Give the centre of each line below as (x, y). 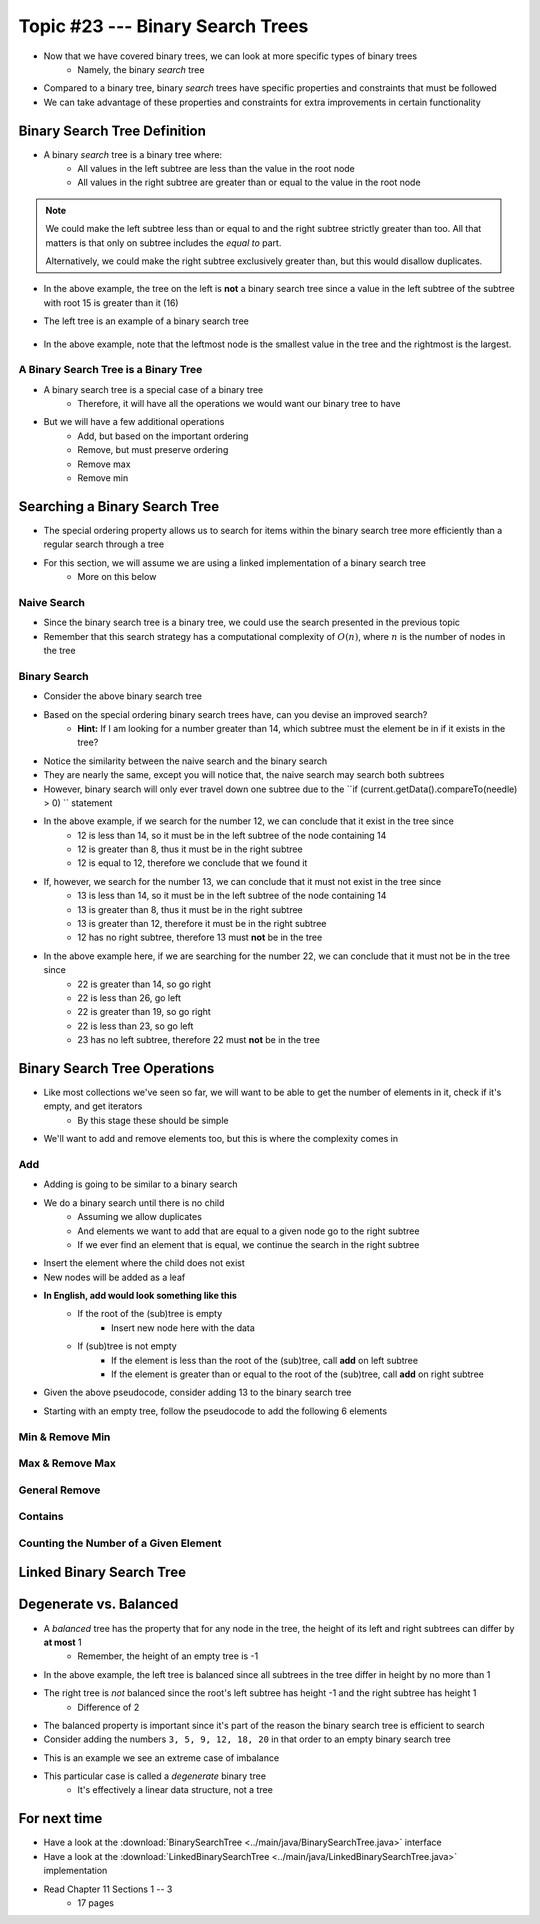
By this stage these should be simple (153, 1120)
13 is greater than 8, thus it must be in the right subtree (190, 909)
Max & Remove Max (67, 1463)
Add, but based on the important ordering (163, 436)
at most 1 (62, 1642)
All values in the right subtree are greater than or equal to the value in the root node (249, 182)
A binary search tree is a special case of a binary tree (153, 389)
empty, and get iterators (93, 1106)
